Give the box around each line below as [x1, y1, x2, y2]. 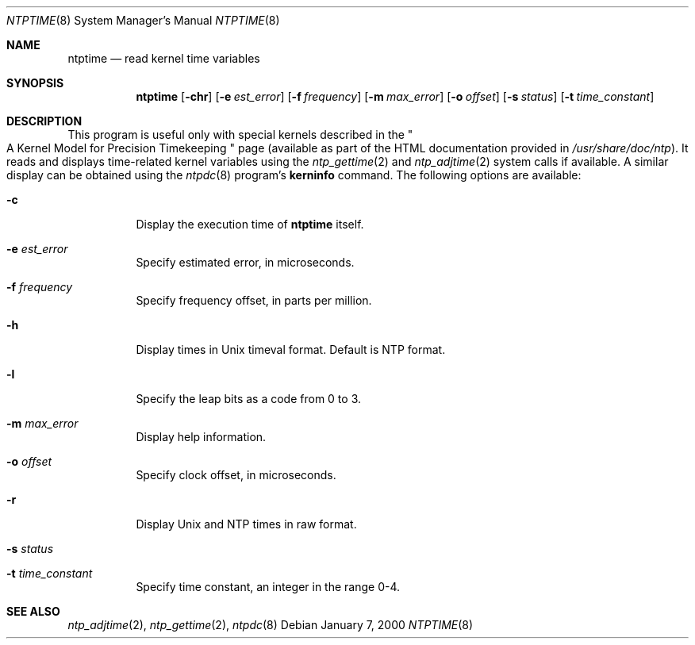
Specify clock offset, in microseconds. [136, 468, 336, 482]
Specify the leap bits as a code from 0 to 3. [136, 392, 362, 405]
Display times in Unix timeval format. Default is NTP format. [136, 343, 446, 356]
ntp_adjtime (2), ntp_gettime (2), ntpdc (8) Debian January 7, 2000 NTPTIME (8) [67, 618, 474, 632]
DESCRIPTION [6, 114, 83, 128]
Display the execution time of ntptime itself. [136, 217, 364, 231]
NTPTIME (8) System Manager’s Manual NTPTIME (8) [6, 13, 280, 27]
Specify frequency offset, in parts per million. [136, 294, 372, 307]
